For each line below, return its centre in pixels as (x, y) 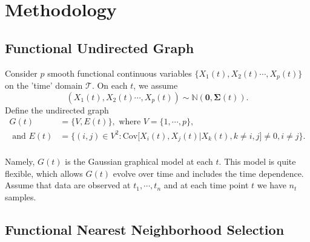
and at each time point (206, 185)
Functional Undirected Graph (100, 47)
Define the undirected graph (57, 110)
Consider (21, 73)
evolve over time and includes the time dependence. (208, 173)
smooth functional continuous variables (120, 73)
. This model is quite (257, 161)
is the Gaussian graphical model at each (139, 161)
